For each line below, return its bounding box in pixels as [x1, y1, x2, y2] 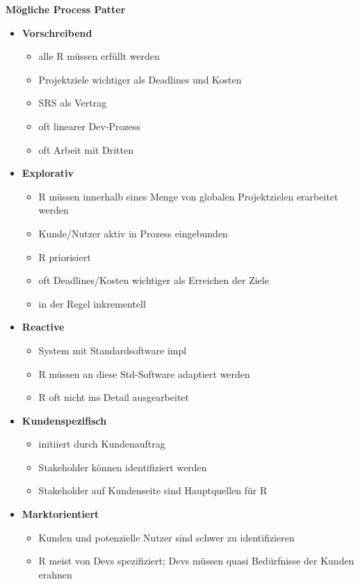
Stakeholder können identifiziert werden [38, 459, 207, 474]
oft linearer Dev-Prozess [38, 118, 141, 133]
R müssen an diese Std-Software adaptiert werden [38, 366, 250, 381]
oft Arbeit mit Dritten [38, 142, 133, 157]
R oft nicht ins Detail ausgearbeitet [38, 390, 190, 404]
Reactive [22, 319, 65, 334]
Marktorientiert [22, 507, 99, 521]
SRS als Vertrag [38, 95, 107, 110]
